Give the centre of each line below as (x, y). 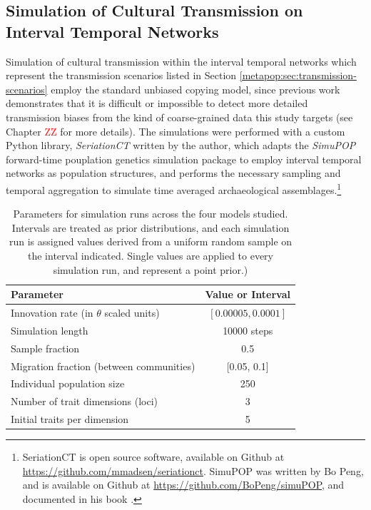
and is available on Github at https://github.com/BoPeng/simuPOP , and (183, 485)
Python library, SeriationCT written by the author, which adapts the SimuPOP (181, 145)
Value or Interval (248, 294)
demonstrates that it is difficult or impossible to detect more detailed (157, 103)
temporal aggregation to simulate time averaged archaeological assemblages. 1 (174, 188)
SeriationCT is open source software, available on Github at (153, 457)
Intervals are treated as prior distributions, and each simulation (151, 227)
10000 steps (248, 330)
